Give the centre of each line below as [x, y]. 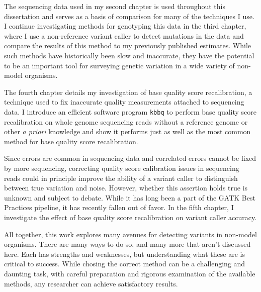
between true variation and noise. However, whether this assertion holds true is [126, 188]
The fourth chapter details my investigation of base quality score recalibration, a [128, 92]
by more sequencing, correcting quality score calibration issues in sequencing [122, 168]
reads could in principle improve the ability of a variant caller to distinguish [121, 178]
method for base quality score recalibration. [71, 141]
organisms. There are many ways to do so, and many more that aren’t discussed [127, 244]
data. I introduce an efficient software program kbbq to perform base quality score [130, 111]
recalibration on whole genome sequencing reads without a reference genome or [126, 121]
